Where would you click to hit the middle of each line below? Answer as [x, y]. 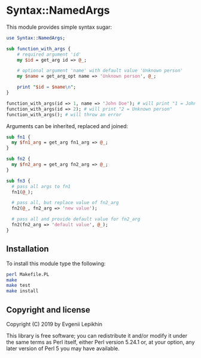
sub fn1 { [19, 137]
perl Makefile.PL [28, 274]
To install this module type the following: [56, 263]
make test [19, 286]
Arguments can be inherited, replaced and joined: [67, 126]
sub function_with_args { [38, 48]
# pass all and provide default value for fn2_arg [76, 219]
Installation [28, 249]
